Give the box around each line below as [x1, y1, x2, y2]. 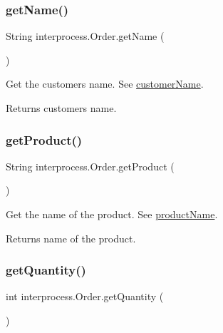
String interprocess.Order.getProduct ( [6, 158, 175, 173]
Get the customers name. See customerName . [6, 76, 204, 91]
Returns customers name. [6, 101, 117, 115]
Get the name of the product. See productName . [6, 207, 218, 221]
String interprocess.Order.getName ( [6, 29, 165, 43]
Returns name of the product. [6, 230, 136, 245]
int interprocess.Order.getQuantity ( [6, 289, 164, 304]
